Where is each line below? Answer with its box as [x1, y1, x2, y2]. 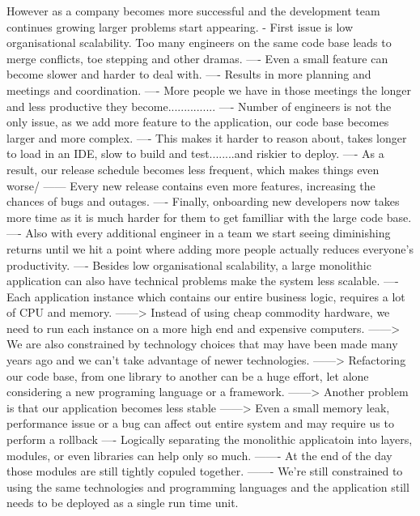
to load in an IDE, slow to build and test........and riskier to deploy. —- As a [6, 145, 384, 162]
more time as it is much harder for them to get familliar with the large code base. [6, 208, 412, 225]
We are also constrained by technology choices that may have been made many [6, 335, 398, 352]
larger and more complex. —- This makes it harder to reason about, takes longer [6, 129, 407, 146]
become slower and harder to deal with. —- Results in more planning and [6, 66, 371, 83]
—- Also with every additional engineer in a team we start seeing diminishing [6, 224, 391, 241]
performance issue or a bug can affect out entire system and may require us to [6, 415, 394, 432]
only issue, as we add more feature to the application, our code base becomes [6, 113, 389, 130]
